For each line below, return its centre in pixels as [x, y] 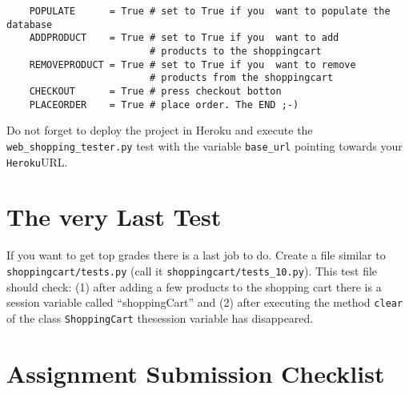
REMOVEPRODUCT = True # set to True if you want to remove [192, 64]
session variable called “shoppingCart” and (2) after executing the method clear [205, 302]
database [30, 24]
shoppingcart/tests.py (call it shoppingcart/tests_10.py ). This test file [192, 270]
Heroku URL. [37, 161]
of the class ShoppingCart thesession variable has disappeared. [160, 318]
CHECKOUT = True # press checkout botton [155, 91]
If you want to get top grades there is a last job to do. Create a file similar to [196, 255]
